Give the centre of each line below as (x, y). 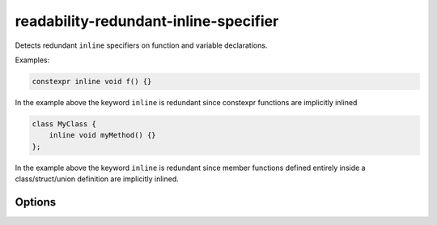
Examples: (32, 60)
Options (36, 202)
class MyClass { (64, 124)
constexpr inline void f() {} (92, 81)
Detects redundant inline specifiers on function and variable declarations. (141, 45)
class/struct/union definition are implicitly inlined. (97, 179)
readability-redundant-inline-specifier (147, 21)
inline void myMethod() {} (103, 135)
